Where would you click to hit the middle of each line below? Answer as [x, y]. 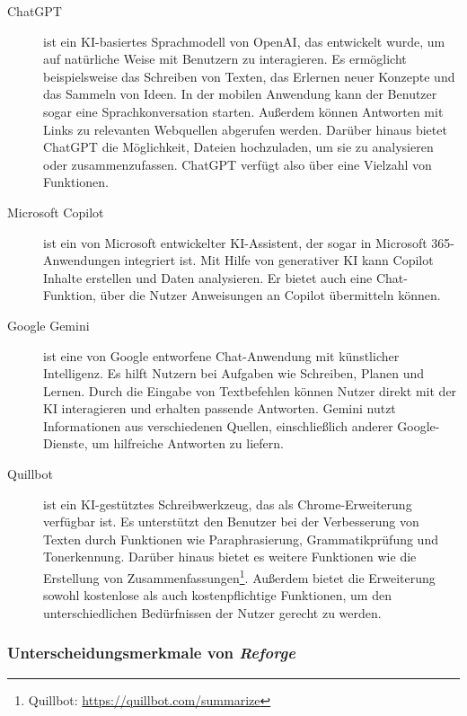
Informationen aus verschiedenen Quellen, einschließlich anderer [218, 425]
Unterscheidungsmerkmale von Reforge [151, 653]
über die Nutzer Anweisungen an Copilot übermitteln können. [270, 295]
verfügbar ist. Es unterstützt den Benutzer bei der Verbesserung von [231, 522]
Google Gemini [48, 325]
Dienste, [66, 443]
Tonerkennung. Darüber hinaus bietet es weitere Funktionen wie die [230, 557]
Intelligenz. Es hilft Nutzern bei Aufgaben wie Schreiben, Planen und [234, 373]
